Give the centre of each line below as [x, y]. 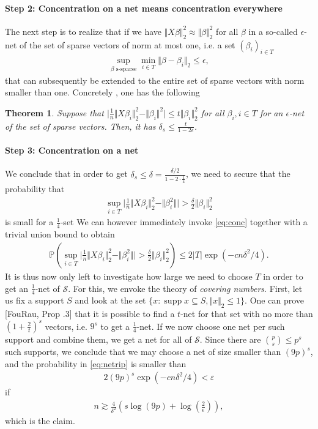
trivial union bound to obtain [60, 234]
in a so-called [273, 31]
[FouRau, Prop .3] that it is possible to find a [90, 314]
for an [271, 112]
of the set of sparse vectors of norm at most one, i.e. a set [128, 44]
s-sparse [126, 69]
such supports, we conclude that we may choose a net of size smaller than [143, 352]
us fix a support [35, 300]
